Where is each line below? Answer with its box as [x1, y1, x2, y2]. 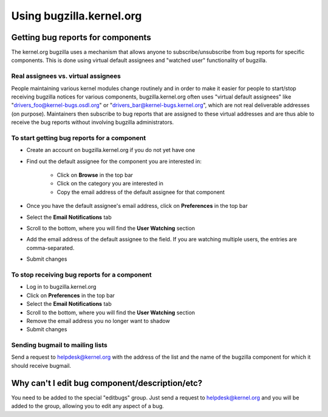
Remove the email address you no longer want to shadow [26, 317, 170, 325]
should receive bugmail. [11, 362, 72, 369]
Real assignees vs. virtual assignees [11, 72, 121, 80]
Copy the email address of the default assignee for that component [56, 188, 225, 196]
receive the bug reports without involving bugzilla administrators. [11, 119, 174, 126]
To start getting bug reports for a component [11, 134, 146, 142]
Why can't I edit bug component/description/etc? [11, 377, 203, 388]
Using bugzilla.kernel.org [11, 9, 142, 22]
